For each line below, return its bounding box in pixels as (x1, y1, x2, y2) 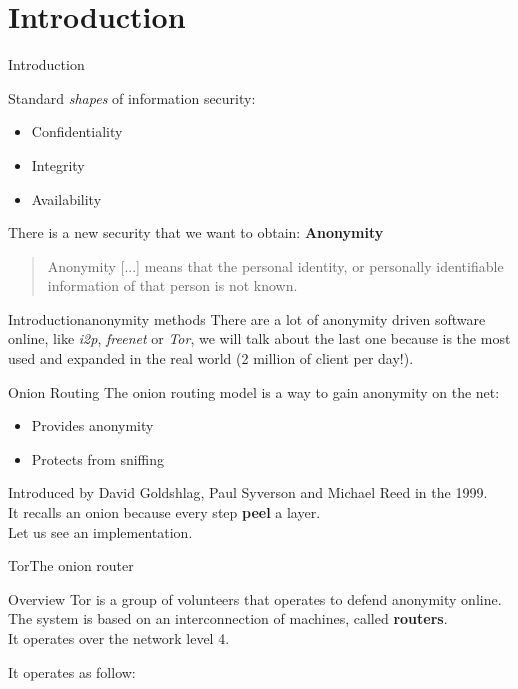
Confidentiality (31, 121, 123, 142)
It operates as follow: (8, 661, 136, 682)
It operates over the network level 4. (8, 628, 230, 648)
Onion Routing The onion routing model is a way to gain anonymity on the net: (8, 381, 500, 402)
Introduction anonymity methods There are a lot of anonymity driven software (8, 308, 486, 329)
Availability (31, 188, 102, 209)
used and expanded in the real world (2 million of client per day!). (8, 348, 414, 369)
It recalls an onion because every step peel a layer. (8, 502, 321, 523)
